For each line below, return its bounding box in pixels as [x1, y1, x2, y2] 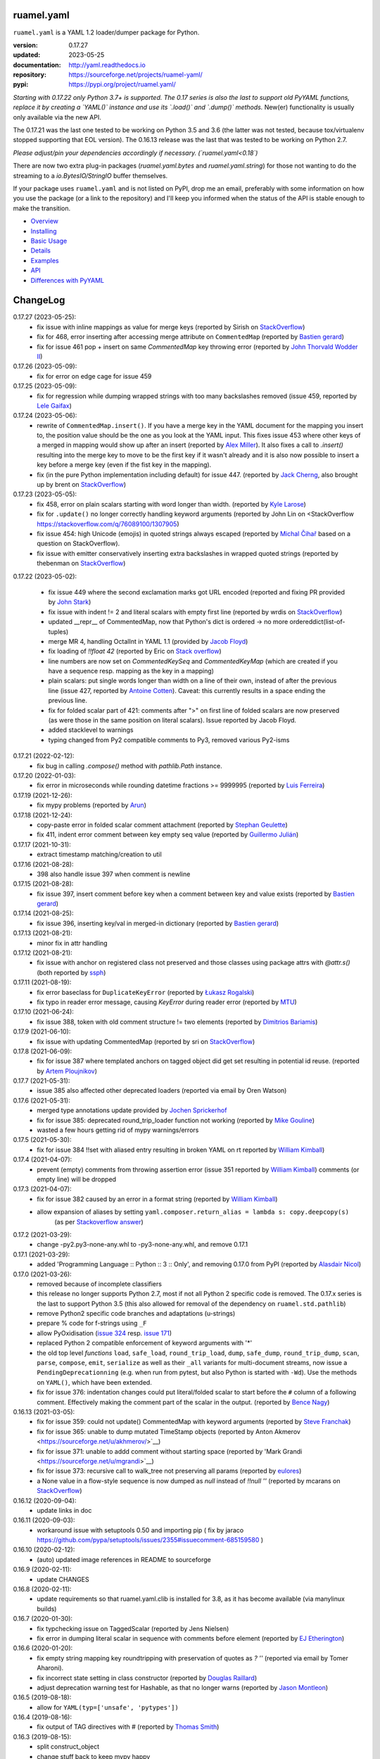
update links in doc [37, 1506, 92, 1514]
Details [30, 246, 51, 255]
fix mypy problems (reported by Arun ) [37, 801, 147, 809]
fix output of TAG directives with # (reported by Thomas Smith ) [37, 1722, 220, 1731]
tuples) [48, 627, 69, 636]
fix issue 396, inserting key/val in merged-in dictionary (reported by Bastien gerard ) [37, 919, 279, 927]
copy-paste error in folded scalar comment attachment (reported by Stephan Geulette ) [37, 820, 288, 829]
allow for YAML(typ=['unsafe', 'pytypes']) [37, 1703, 179, 1711]
